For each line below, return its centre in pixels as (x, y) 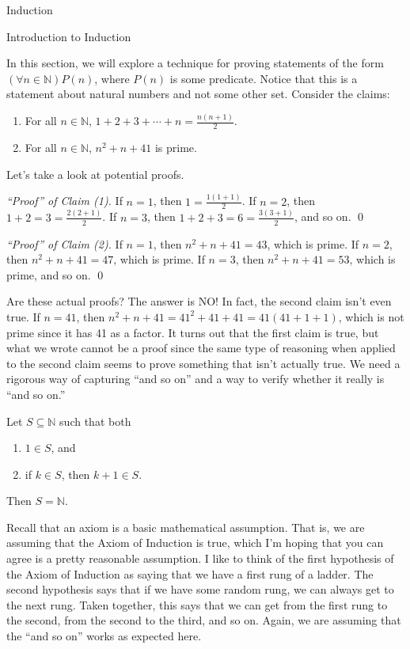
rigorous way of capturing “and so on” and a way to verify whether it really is (196, 379)
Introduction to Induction (69, 36)
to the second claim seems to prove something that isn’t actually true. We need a (203, 363)
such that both (95, 421)
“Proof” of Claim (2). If (65, 243)
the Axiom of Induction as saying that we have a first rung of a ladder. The (190, 573)
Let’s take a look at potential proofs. (95, 174)
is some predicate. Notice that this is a (264, 78)
